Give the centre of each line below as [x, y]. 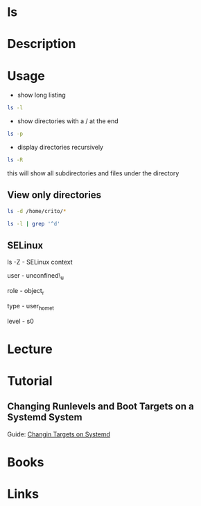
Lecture [30, 349]
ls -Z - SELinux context [40, 262]
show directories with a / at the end [68, 121]
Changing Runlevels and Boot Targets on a [101, 407]
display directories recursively [60, 148]
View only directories [54, 195]
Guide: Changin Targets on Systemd [59, 434]
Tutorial [30, 381]
